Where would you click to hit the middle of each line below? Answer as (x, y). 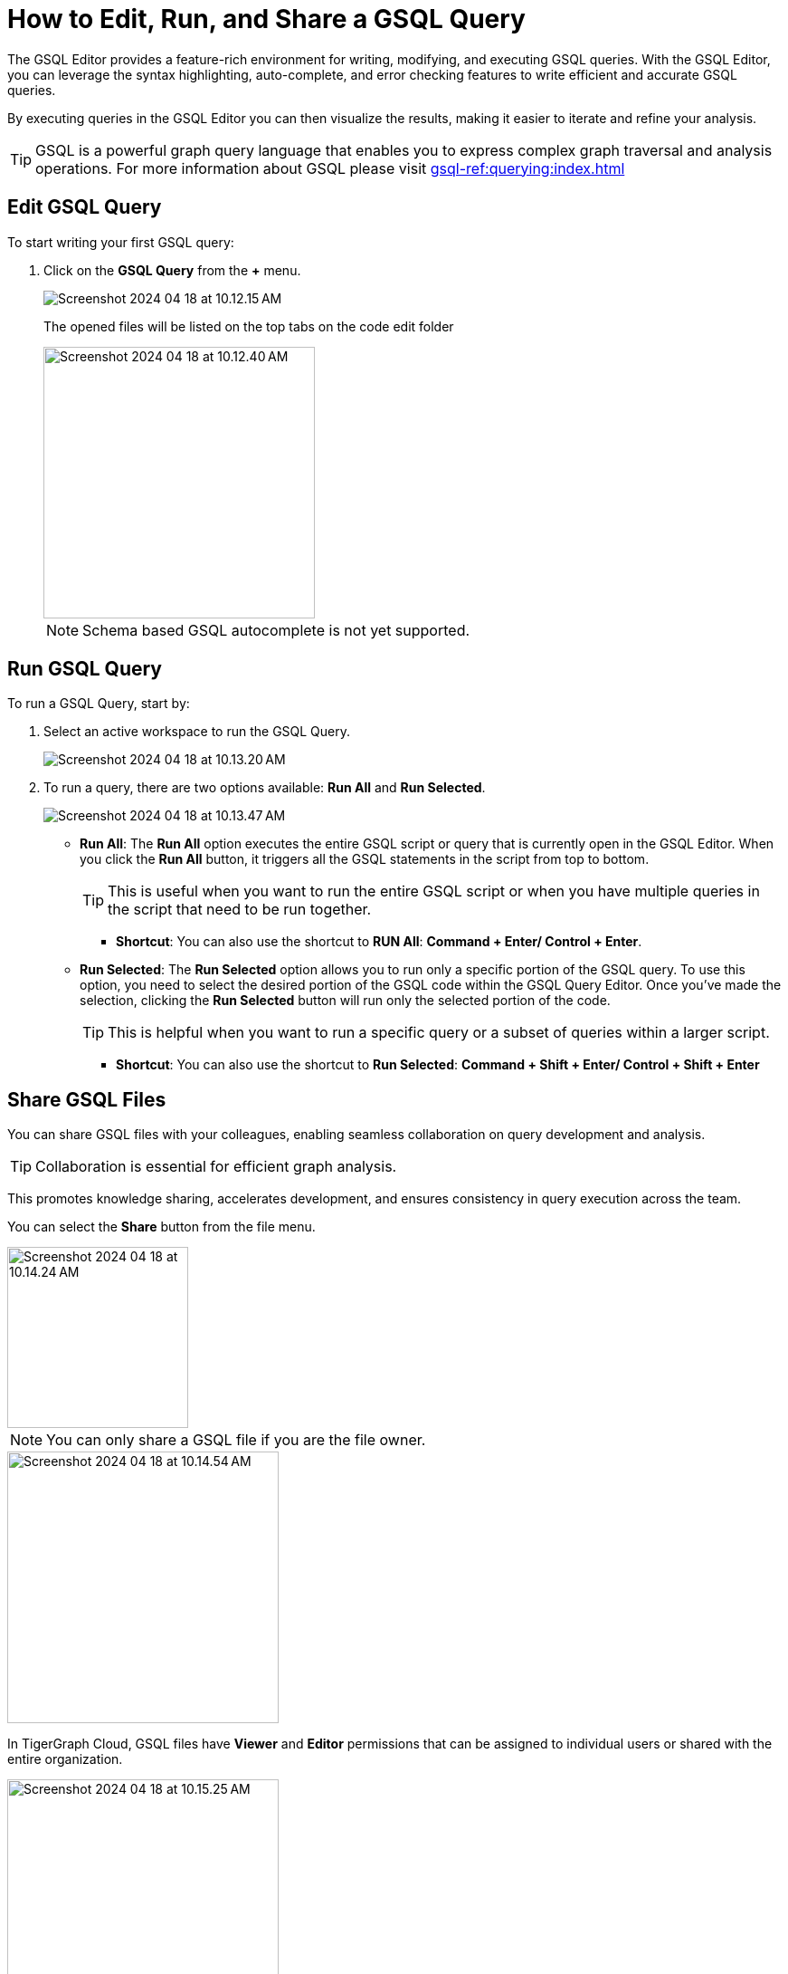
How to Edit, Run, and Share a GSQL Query (266, 19)
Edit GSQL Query (85, 207)
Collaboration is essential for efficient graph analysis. (216, 1167)
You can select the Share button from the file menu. (161, 1227)
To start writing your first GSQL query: (121, 242)
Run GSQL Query (85, 669)
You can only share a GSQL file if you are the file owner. (236, 1440)
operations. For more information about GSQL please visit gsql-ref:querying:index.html (330, 168)
